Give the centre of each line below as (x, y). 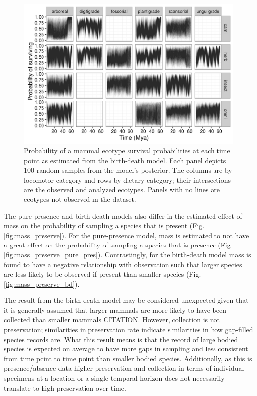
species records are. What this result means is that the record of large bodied (121, 339)
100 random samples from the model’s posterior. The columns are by (128, 170)
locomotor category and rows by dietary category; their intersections (127, 179)
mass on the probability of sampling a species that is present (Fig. (104, 225)
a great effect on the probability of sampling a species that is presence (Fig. (118, 245)
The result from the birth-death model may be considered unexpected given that (126, 300)
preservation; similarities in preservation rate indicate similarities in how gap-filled (128, 329)
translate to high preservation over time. (65, 387)
